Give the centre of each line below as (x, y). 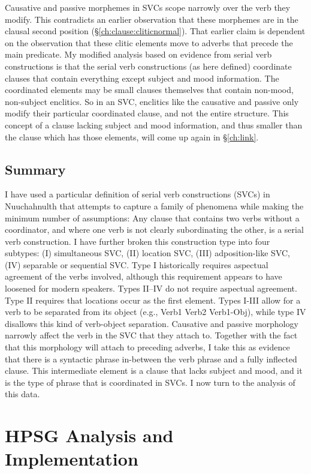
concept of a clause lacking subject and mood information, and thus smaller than (154, 124)
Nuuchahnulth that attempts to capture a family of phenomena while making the (154, 205)
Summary (35, 169)
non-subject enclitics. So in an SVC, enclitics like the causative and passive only (152, 101)
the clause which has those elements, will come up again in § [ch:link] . (132, 136)
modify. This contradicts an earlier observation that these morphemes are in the (152, 19)
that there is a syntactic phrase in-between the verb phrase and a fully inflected (151, 358)
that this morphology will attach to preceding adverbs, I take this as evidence (147, 347)
